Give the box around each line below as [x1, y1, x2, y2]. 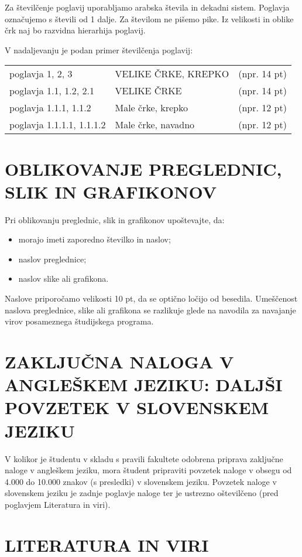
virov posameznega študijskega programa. [5, 315, 154, 327]
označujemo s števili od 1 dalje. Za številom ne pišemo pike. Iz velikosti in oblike [5, 12, 294, 25]
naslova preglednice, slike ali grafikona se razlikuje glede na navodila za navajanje [5, 303, 296, 316]
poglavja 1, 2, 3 [9, 67, 73, 81]
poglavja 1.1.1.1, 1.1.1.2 [9, 118, 106, 132]
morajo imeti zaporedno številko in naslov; [18, 233, 171, 245]
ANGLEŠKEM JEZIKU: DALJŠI [5, 373, 283, 397]
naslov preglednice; [18, 252, 87, 265]
